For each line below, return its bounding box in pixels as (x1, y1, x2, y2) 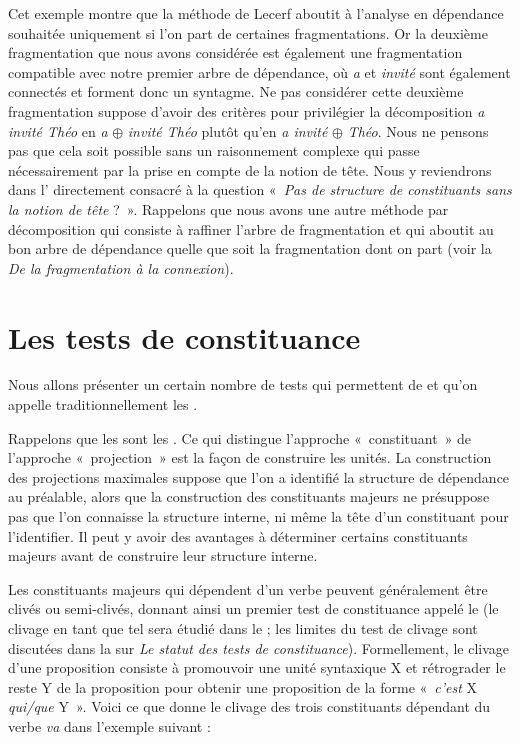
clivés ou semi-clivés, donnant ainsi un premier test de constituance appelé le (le (8, 598, 499, 619)
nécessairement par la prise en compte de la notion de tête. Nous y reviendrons (8, 159, 492, 180)
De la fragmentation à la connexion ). (8, 257, 234, 278)
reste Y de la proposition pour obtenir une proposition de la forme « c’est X (8, 676, 478, 697)
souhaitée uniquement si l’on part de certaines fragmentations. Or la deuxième (8, 22, 488, 43)
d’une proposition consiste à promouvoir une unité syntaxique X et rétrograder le (8, 657, 506, 678)
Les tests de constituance (8, 316, 361, 357)
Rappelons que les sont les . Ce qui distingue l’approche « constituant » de (8, 427, 472, 448)
